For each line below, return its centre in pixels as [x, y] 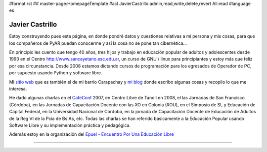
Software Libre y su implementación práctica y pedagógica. [70, 125]
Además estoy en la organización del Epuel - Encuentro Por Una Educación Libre [91, 134]
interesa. [18, 89]
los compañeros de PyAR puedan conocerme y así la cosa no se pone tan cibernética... [98, 43]
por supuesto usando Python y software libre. [56, 73]
